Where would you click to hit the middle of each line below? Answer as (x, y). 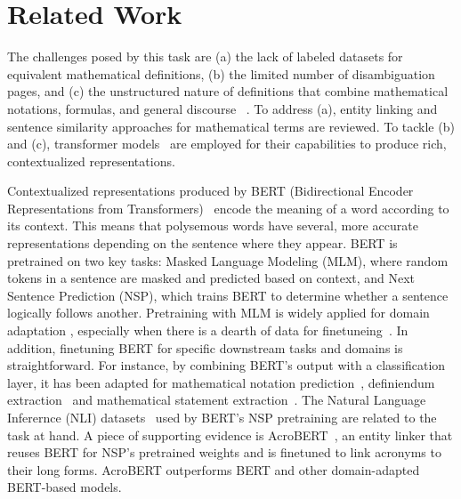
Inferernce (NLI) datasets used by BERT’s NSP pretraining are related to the (222, 417)
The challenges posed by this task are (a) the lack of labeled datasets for (205, 56)
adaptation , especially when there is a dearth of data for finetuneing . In (208, 330)
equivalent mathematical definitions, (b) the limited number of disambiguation (221, 73)
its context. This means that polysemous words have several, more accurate (213, 225)
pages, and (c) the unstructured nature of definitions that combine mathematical (228, 91)
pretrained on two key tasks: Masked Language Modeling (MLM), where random (228, 260)
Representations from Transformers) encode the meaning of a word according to (228, 208)
